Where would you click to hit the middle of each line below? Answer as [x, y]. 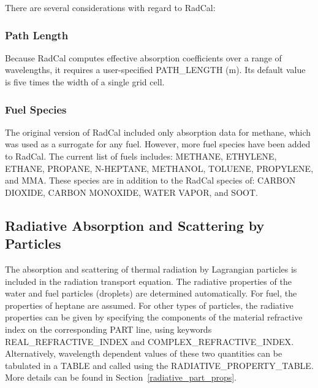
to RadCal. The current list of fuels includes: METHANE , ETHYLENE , [141, 156]
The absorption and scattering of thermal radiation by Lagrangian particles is [151, 269]
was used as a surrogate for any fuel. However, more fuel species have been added [158, 144]
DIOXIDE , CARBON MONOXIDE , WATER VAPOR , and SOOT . [131, 192]
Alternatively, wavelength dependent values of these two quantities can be [144, 353]
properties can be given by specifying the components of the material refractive [154, 317]
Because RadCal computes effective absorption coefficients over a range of [143, 57]
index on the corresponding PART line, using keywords [108, 329]
